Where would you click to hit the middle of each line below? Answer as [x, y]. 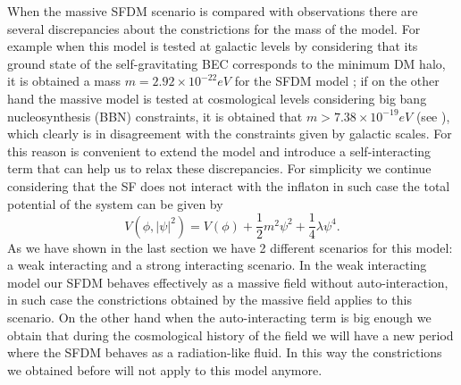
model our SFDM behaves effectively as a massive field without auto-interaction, [228, 282]
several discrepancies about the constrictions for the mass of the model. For [214, 28]
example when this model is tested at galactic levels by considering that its [213, 46]
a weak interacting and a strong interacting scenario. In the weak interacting [217, 265]
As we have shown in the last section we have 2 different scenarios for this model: [230, 247]
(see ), [433, 116]
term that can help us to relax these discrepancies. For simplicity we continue [219, 168]
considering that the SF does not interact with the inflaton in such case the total [229, 185]
